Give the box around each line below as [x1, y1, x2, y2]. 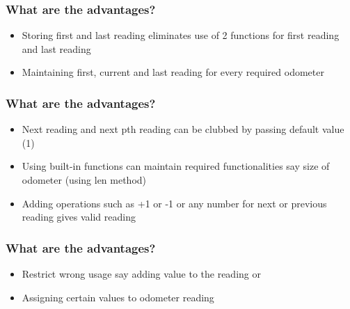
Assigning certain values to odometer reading [22, 290, 214, 304]
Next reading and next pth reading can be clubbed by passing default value [22, 122, 344, 136]
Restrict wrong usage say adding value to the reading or [22, 267, 261, 280]
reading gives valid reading [22, 209, 136, 224]
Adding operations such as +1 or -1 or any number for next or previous [22, 196, 327, 210]
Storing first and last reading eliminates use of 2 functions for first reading [22, 28, 340, 42]
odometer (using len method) [22, 173, 147, 187]
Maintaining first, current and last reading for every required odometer [22, 65, 324, 79]
